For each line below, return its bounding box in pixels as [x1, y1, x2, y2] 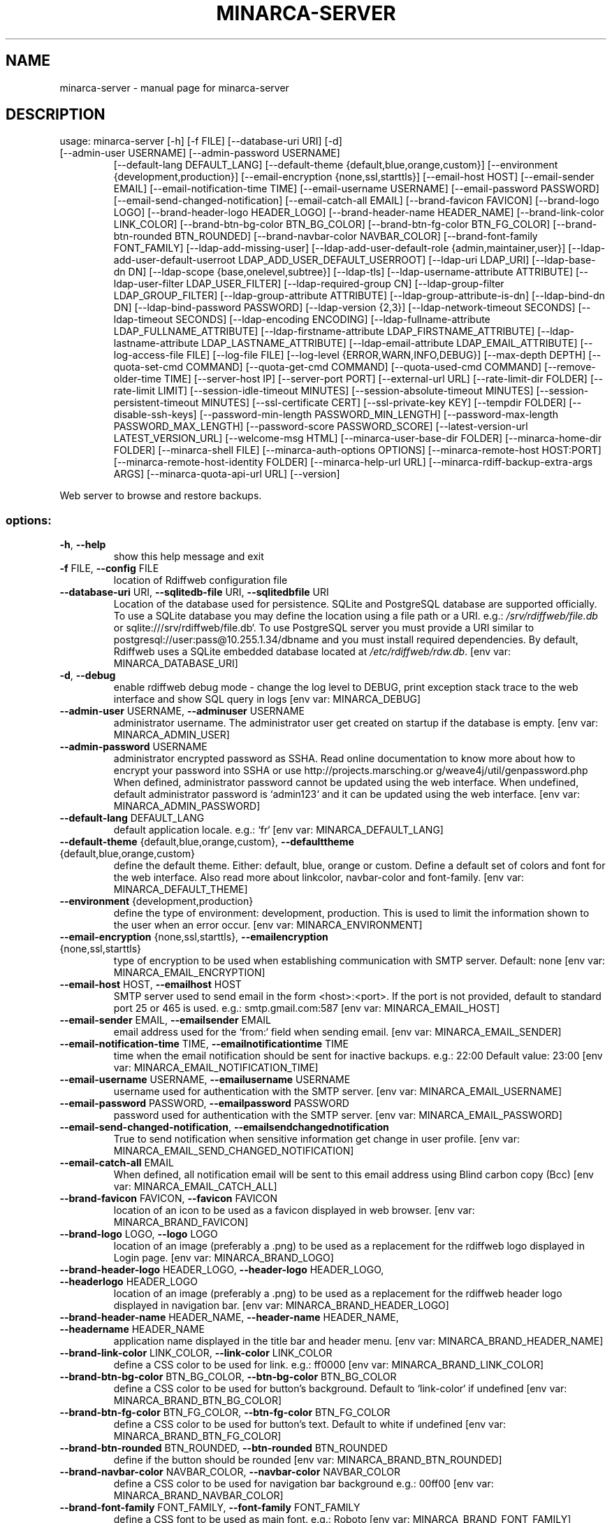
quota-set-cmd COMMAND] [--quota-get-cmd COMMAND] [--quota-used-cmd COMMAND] [113, 361, 542, 373]
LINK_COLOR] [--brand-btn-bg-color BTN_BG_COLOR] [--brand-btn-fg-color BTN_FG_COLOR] [113, 218, 551, 231]
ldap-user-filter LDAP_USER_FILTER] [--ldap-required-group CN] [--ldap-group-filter [113, 278, 504, 290]
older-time [113, 373, 161, 385]
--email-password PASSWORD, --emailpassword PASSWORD [59, 1097, 349, 1110]
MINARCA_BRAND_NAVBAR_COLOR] [113, 1489, 284, 1502]
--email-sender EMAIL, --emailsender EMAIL [59, 1014, 271, 1027]
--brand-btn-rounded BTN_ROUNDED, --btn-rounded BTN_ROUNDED [59, 1442, 388, 1454]
